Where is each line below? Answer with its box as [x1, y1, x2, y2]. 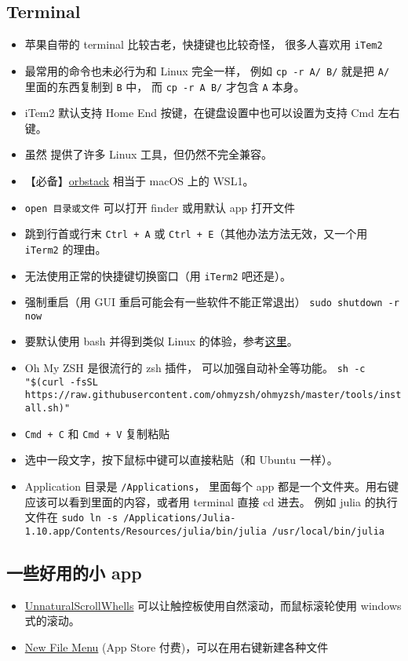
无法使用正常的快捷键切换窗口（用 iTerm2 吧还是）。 [24, 267, 292, 283]
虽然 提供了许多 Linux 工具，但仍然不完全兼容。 [24, 146, 272, 163]
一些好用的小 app [6, 560, 142, 584]
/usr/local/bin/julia [271, 525, 384, 537]
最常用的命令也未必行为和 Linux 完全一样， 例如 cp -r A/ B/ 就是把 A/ [24, 62, 390, 79]
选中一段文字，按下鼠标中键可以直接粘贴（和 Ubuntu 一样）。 [24, 451, 338, 468]
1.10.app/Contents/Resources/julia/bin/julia [24, 525, 267, 537]
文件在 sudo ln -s [24, 509, 118, 525]
